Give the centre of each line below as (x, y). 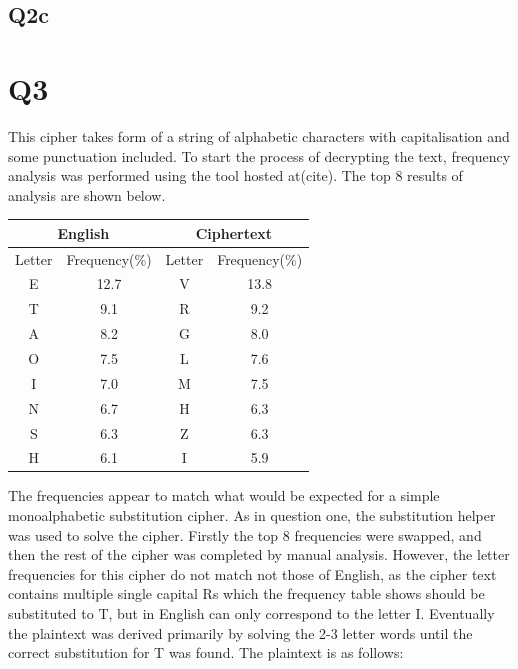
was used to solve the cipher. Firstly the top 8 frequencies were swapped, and (245, 534)
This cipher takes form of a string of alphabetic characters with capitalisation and (259, 135)
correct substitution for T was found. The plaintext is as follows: (206, 652)
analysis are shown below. (87, 194)
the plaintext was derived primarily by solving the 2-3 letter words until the (240, 632)
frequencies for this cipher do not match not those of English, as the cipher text (252, 573)
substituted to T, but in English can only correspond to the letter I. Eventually (251, 613)
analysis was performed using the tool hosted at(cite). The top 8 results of (235, 175)
